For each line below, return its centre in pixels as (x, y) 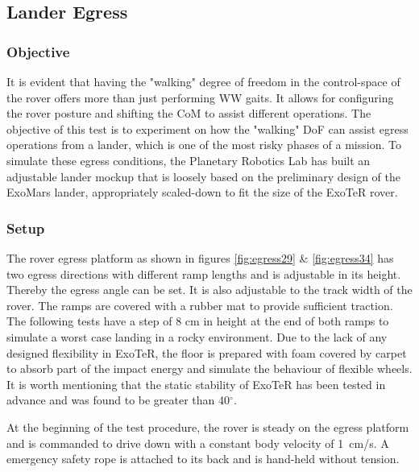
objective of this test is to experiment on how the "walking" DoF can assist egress (207, 128)
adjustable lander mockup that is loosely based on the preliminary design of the (203, 176)
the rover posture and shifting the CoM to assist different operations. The (189, 113)
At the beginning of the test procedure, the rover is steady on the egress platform (208, 426)
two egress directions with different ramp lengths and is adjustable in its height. (204, 273)
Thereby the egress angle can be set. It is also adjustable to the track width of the (209, 290)
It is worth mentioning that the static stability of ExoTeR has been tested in (196, 384)
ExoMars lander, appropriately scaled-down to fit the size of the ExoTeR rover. (202, 192)
